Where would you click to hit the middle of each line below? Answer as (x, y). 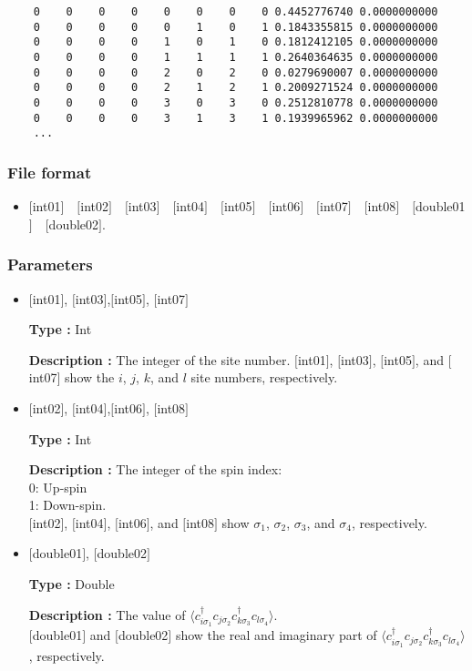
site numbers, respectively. (264, 377)
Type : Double (72, 584)
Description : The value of (107, 614)
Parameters (50, 264)
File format (50, 172)
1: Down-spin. (67, 505)
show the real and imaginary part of (276, 635)
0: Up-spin (58, 487)
